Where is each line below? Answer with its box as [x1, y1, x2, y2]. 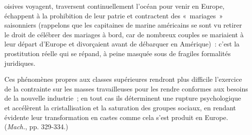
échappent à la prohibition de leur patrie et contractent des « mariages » [4, 10, 223, 20]
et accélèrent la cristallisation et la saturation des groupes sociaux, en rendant [4, 102, 236, 112]
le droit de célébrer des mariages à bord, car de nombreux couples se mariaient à [4, 29, 244, 39]
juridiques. [4, 58, 35, 68]
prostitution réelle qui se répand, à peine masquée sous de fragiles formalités [4, 48, 231, 58]
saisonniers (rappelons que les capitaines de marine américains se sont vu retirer [4, 20, 242, 30]
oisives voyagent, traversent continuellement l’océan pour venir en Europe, [4, 1, 225, 11]
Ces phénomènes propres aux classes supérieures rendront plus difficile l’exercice [4, 74, 242, 84]
